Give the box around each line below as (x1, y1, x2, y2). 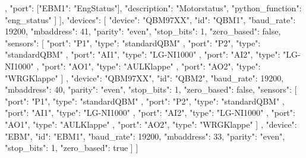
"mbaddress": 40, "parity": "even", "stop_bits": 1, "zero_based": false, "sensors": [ (5, 83, 297, 96)
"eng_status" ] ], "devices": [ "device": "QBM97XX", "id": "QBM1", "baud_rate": (5, 13, 296, 26)
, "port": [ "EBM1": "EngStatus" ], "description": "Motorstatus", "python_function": (5, 2, 302, 14)
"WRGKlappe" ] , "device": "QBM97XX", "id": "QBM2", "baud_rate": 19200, (5, 71, 284, 84)
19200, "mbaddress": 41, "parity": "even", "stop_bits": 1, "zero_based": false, (5, 25, 281, 37)
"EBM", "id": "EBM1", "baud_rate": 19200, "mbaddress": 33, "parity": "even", (5, 129, 285, 142)
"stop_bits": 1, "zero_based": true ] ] (5, 141, 138, 154)
